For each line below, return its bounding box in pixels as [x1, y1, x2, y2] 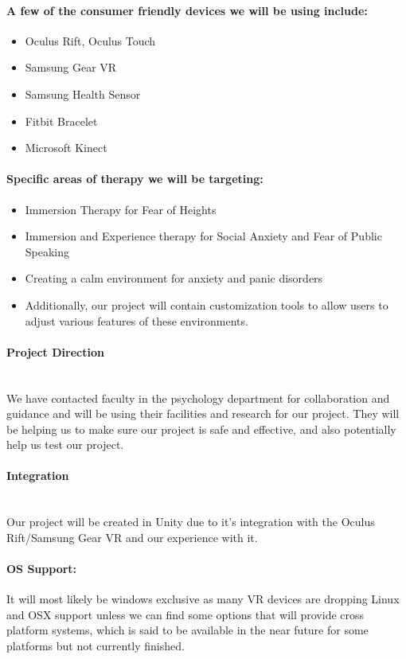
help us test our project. [6, 436, 124, 453]
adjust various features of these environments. [25, 312, 248, 329]
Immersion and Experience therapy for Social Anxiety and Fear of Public [25, 228, 382, 244]
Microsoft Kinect [25, 139, 107, 156]
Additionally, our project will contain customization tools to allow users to [25, 296, 388, 313]
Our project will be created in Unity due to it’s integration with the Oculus [6, 513, 375, 530]
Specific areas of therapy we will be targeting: [6, 170, 264, 187]
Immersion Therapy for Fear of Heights [25, 201, 217, 217]
